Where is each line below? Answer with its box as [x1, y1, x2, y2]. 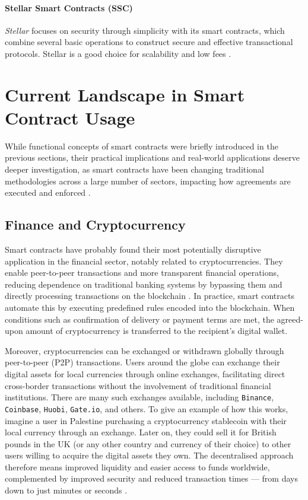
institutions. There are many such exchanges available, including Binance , [5, 391, 274, 403]
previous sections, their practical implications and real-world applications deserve [5, 151, 300, 164]
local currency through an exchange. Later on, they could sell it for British [5, 426, 277, 438]
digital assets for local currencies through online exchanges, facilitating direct [5, 368, 285, 380]
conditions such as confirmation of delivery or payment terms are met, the [5, 313, 274, 325]
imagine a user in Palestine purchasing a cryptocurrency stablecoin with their [5, 414, 287, 426]
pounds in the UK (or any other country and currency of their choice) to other [5, 437, 291, 450]
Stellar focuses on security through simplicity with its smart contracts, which [5, 24, 285, 36]
